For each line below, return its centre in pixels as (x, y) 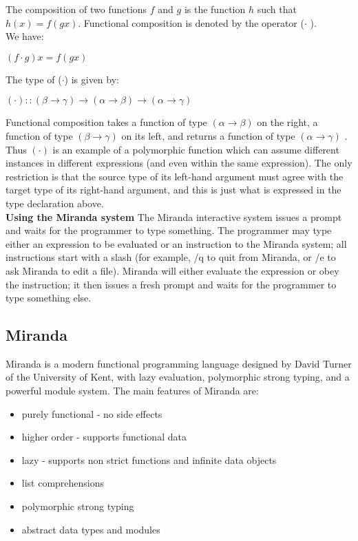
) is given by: (92, 79)
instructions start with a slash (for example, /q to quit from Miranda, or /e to (171, 257)
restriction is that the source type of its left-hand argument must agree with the (175, 176)
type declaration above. (55, 203)
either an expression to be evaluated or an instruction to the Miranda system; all (176, 243)
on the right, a (287, 122)
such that (277, 9)
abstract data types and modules (91, 529)
